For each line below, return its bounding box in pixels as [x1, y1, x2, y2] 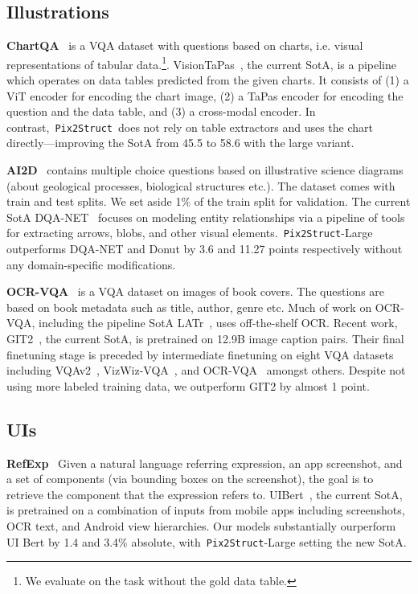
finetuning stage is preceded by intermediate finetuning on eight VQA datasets [6, 346, 394, 363]
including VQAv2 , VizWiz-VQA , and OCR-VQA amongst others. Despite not [6, 362, 406, 379]
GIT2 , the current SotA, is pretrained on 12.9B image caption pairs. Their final [6, 330, 404, 347]
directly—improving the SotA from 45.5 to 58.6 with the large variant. [6, 134, 354, 151]
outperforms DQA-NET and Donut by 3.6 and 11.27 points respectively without [6, 240, 403, 257]
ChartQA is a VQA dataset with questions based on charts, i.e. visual [6, 37, 363, 54]
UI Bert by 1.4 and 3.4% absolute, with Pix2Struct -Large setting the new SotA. [6, 533, 407, 550]
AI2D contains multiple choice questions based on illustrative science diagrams [6, 162, 404, 178]
